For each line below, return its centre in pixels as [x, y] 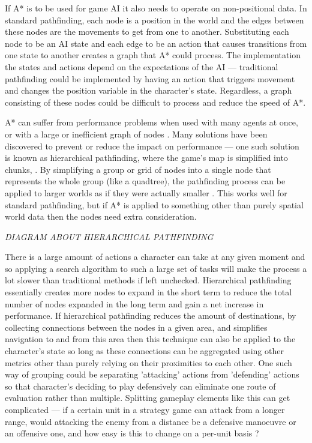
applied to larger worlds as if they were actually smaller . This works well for [146, 192]
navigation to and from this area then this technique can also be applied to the [150, 339]
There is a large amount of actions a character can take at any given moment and [155, 257]
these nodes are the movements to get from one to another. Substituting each [147, 32]
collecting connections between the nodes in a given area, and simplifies [136, 327]
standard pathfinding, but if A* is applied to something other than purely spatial [154, 204]
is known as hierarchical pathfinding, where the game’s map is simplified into [146, 158]
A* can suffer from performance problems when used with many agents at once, [151, 122]
